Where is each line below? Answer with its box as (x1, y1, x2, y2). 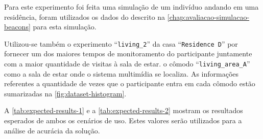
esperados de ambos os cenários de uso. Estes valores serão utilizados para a (4, 115, 242, 126)
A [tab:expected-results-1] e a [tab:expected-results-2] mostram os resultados (4, 105, 243, 116)
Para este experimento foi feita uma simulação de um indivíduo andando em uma (4, 2, 259, 12)
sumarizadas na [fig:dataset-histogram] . (4, 88, 127, 98)
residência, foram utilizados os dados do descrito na (4, 11, 165, 22)
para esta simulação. (33, 21, 97, 32)
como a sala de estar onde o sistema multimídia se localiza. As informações (4, 68, 239, 79)
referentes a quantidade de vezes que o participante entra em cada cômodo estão (4, 78, 255, 89)
